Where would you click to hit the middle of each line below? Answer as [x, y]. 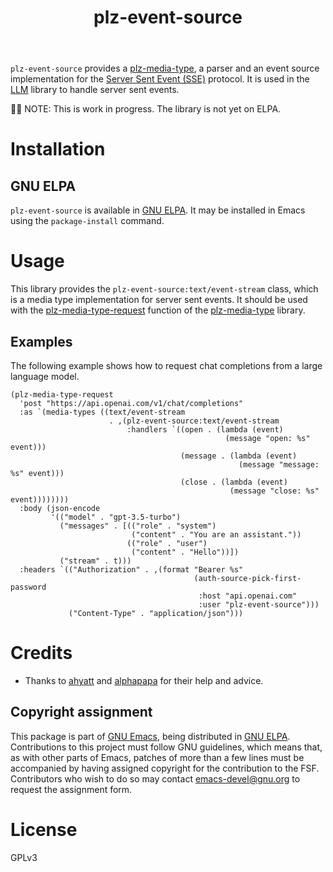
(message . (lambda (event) [239, 456]
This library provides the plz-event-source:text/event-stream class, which [164, 289]
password [28, 587]
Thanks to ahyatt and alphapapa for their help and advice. [144, 680]
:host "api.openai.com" [248, 596]
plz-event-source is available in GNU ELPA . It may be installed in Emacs [158, 210]
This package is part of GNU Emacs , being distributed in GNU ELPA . [150, 736]
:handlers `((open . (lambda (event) [205, 429]
